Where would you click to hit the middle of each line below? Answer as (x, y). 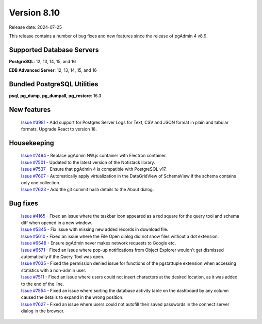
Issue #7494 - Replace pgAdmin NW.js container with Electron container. (94, 156)
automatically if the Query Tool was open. (63, 257)
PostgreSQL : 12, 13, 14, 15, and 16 (42, 61)
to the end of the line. (42, 284)
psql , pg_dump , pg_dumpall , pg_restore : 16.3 (55, 96)
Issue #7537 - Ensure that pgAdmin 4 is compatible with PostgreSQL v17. (94, 169)
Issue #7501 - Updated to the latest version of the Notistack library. (88, 162)
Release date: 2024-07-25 (35, 27)
